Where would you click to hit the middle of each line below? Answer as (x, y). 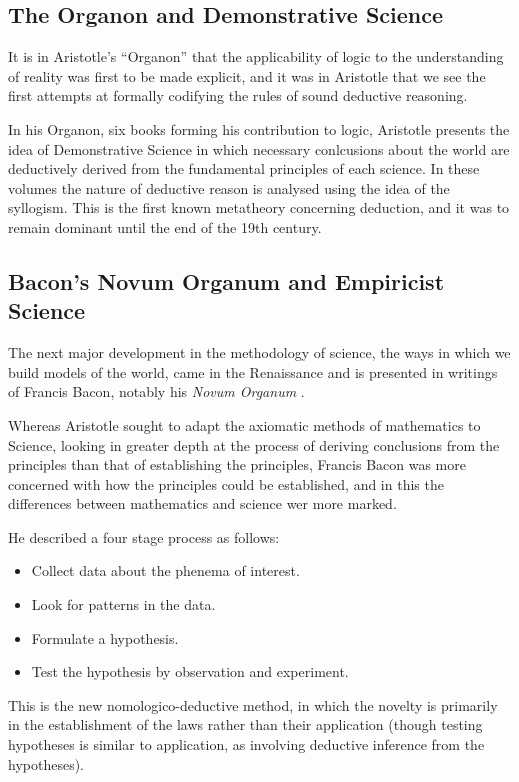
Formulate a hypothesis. (105, 637)
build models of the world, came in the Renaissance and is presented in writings (253, 371)
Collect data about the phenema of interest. (165, 570)
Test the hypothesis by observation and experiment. (190, 671)
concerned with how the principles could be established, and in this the (226, 483)
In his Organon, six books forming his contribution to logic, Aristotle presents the (259, 128)
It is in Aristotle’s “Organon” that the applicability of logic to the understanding (256, 56)
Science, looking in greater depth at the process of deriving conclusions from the (254, 444)
